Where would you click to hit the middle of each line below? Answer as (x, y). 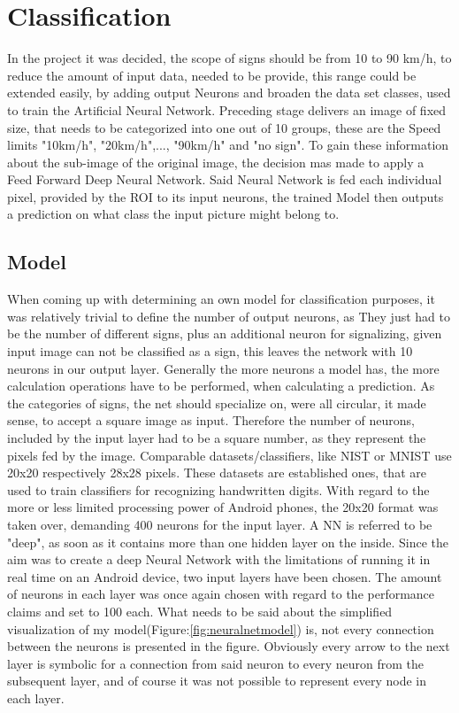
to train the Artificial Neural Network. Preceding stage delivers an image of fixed (227, 109)
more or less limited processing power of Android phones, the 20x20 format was (223, 507)
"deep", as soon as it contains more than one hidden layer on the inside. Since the (228, 542)
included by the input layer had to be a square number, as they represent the (217, 438)
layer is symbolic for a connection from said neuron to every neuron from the (216, 663)
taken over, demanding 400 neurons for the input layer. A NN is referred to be (220, 524)
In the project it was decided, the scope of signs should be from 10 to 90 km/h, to (229, 58)
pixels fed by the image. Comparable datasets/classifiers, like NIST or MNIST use (229, 455)
